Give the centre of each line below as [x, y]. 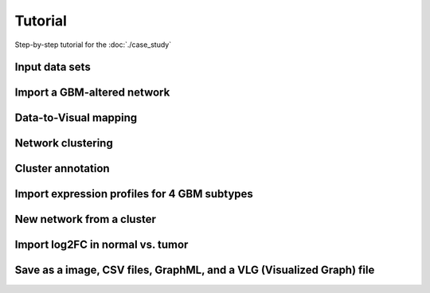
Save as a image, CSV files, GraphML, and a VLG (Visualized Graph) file [195, 270]
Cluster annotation [63, 168]
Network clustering [64, 143]
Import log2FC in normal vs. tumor [102, 245]
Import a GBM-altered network [92, 93]
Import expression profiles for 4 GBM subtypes [134, 194]
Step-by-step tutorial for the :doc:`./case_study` [93, 45]
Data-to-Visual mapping [76, 118]
